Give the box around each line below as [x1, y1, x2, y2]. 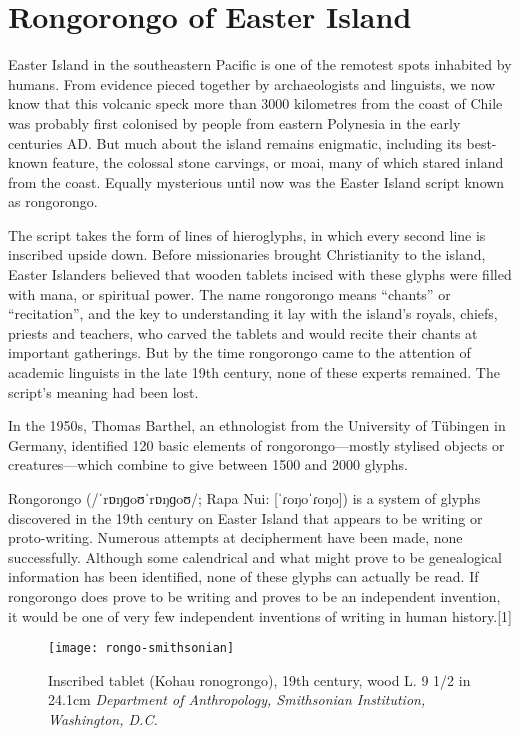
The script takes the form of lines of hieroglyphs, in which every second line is [8, 224, 486, 245]
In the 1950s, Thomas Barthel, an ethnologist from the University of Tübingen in [8, 415, 506, 436]
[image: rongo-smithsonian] [48, 641, 235, 656]
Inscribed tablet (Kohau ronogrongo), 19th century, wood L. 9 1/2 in [48, 669, 471, 690]
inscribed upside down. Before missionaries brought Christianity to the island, [8, 244, 486, 265]
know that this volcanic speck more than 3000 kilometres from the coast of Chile [8, 93, 503, 114]
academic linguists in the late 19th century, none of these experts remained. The [8, 362, 500, 383]
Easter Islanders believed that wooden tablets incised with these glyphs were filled [8, 264, 512, 285]
